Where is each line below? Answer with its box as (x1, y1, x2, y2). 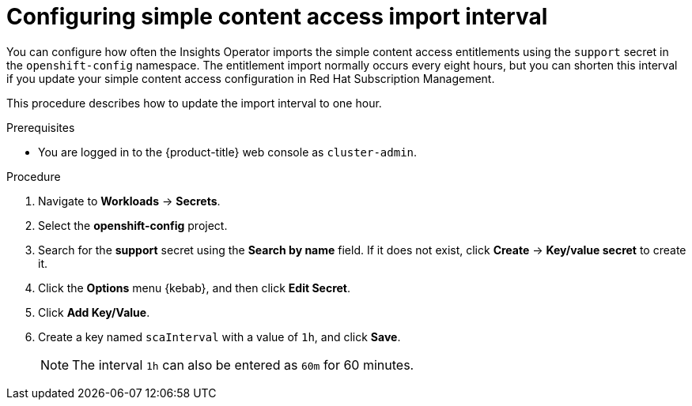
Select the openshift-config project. (38, 218, 228, 232)
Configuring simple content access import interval (6, 3, 548, 30)
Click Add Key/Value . (38, 305, 150, 319)
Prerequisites (6, 120, 75, 134)
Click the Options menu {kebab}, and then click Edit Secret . (38, 280, 351, 295)
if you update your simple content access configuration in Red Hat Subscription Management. (6, 71, 495, 85)
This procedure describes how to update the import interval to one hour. (6, 96, 382, 110)
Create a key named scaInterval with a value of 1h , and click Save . (38, 329, 401, 344)
